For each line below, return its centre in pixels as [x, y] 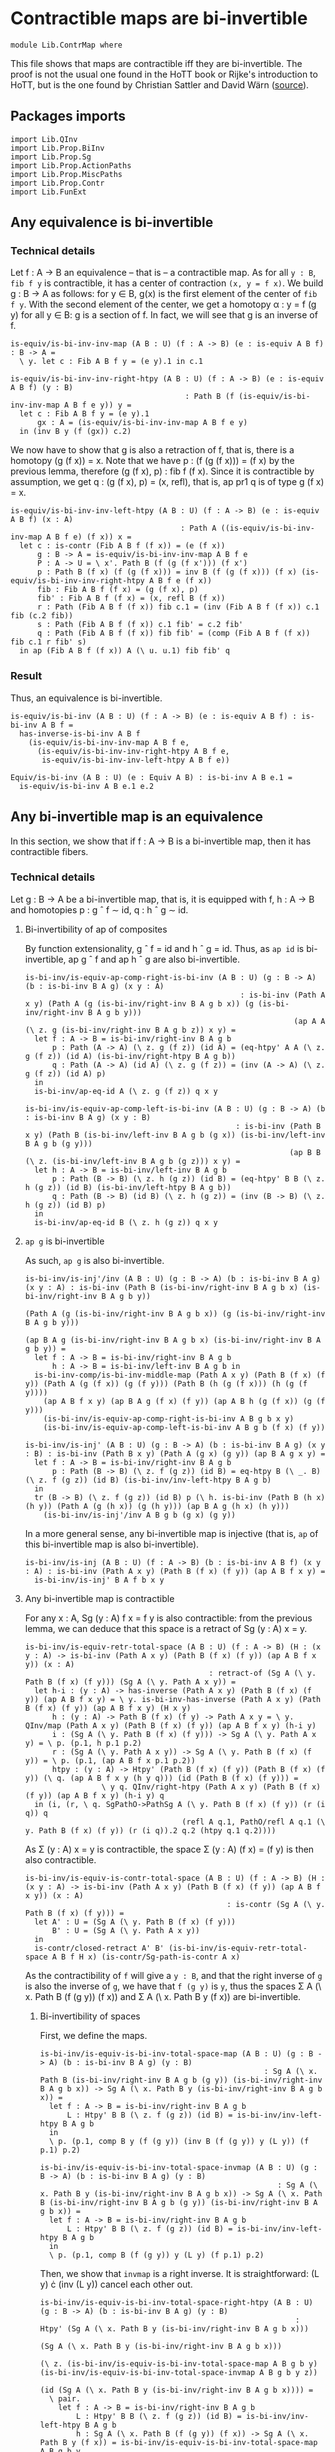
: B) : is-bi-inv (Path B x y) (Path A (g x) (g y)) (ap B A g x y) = [175, 1453]
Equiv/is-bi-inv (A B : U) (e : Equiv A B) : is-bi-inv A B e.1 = [151, 777]
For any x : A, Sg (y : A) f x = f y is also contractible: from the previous [168, 1618]
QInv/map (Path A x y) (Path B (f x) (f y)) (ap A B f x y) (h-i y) [170, 1725]
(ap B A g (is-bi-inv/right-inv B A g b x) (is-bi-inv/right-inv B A [173, 1340]
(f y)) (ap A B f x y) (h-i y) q [94, 1795]
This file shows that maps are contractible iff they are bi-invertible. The [156, 63]
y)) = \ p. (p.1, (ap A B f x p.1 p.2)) [110, 1760]
